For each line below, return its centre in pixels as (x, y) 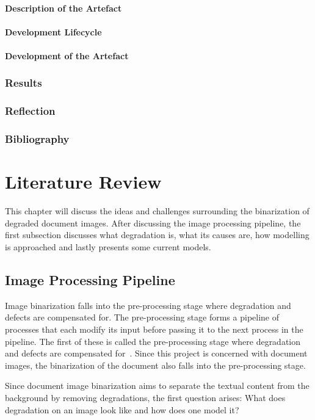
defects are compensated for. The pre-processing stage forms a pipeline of (142, 317)
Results (24, 83)
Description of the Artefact (63, 8)
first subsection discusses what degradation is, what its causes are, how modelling (157, 235)
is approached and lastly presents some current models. (108, 247)
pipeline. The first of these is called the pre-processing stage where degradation (153, 341)
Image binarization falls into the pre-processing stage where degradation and (148, 305)
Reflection (30, 111)
